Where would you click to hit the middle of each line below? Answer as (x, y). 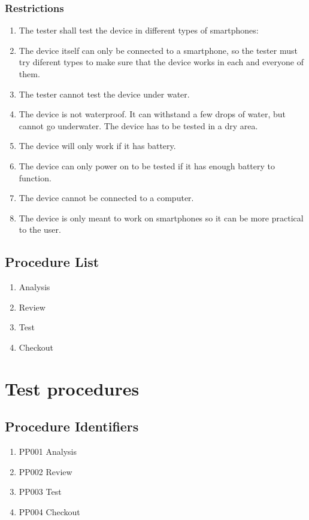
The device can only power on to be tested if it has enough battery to (147, 165)
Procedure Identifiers (72, 426)
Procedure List (52, 262)
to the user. (40, 229)
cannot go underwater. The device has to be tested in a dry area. (138, 125)
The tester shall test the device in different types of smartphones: (139, 30)
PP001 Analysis (48, 451)
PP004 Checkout (49, 511)
